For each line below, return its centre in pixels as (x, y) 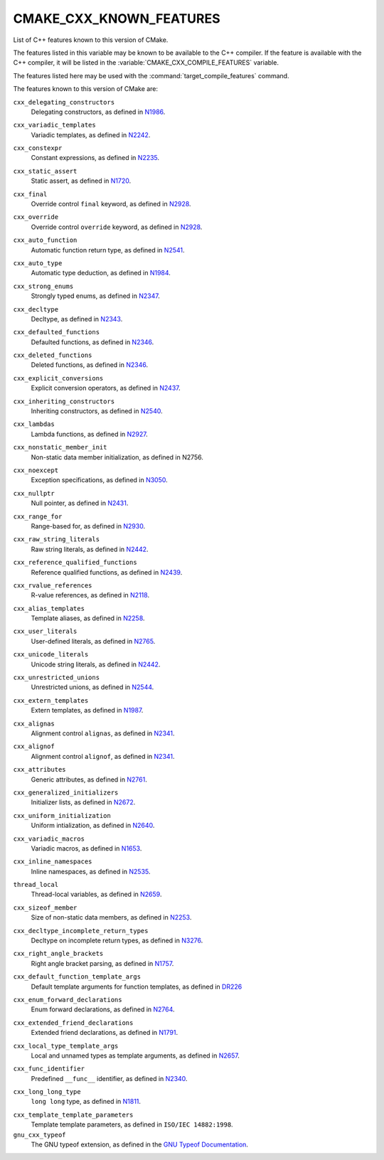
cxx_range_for (38, 516)
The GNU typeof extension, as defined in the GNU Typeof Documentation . (140, 1144)
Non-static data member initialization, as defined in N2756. (117, 457)
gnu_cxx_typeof (40, 1135)
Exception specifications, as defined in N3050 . (100, 480)
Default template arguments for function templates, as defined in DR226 (137, 986)
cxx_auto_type (38, 263)
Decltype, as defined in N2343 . (77, 319)
